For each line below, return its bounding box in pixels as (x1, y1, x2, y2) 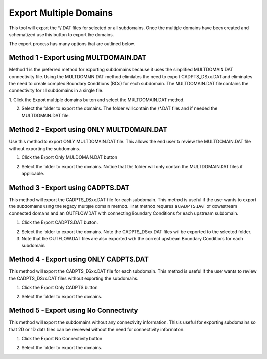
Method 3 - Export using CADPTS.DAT (9, 183, 130, 192)
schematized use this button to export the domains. (9, 31, 114, 37)
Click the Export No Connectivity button (21, 336, 103, 342)
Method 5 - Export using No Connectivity (9, 307, 138, 315)
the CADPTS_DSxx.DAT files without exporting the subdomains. (9, 275, 139, 281)
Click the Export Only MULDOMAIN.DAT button (21, 154, 117, 160)
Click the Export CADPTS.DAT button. (21, 219, 98, 225)
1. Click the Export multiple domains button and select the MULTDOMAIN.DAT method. (9, 97, 185, 103)
